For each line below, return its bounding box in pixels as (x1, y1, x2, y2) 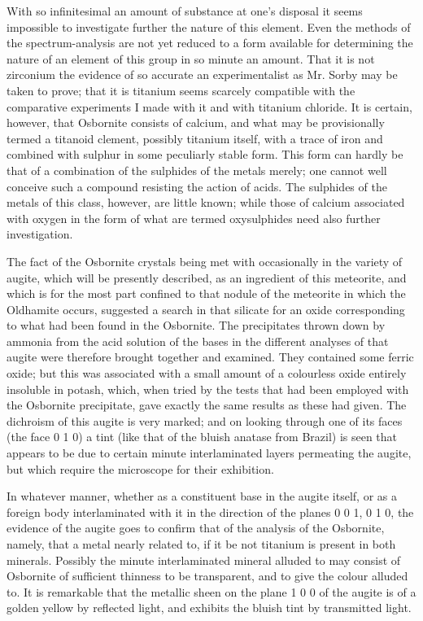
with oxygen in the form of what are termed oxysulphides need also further (7, 209, 381, 226)
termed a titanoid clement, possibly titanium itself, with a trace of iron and (7, 129, 383, 147)
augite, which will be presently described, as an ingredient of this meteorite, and (7, 269, 407, 286)
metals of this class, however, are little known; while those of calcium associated (7, 194, 405, 211)
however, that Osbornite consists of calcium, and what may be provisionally (7, 114, 385, 131)
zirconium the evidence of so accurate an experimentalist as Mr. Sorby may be (7, 66, 398, 83)
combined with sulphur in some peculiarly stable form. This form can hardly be (7, 146, 403, 163)
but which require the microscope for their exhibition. (7, 460, 274, 477)
